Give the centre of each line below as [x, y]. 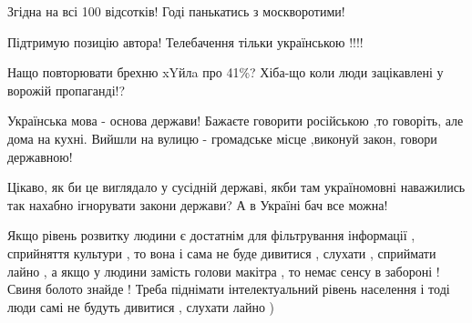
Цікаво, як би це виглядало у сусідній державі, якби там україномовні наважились [236, 187]
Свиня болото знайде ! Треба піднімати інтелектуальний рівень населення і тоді [229, 289]
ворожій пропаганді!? [67, 90]
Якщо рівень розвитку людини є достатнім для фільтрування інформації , [211, 235]
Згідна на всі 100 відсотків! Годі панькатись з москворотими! [176, 11]
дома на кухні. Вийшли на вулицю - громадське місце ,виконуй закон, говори [222, 138]
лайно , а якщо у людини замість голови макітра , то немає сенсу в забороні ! [224, 271]
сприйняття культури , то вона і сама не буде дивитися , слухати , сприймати [222, 252]
